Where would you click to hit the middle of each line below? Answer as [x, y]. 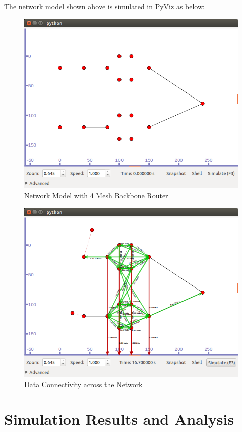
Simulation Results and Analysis [119, 419]
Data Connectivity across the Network [83, 384]
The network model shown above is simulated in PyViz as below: [104, 6]
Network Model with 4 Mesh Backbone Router [96, 195]
